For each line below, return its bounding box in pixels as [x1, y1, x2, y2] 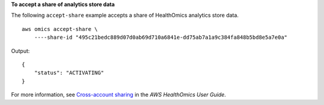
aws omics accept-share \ [22, 26, 98, 32]
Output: [11, 47, 30, 54]
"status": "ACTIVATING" [34, 69, 104, 76]
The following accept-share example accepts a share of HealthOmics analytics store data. [11, 12, 239, 19]
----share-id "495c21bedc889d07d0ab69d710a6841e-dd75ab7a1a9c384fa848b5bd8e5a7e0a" [34, 34, 288, 41]
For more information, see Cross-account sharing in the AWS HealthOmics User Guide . [11, 91, 226, 98]
